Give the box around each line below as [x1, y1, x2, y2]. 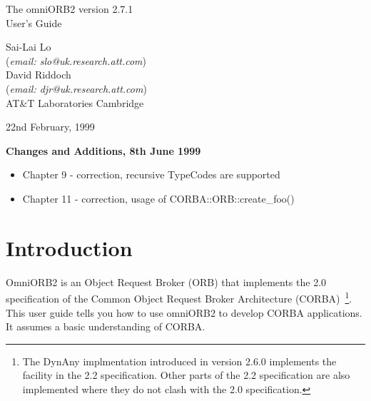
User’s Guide [6, 15, 62, 30]
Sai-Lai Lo [6, 39, 51, 54]
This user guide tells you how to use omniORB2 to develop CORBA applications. [6, 305, 362, 320]
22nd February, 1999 [6, 119, 95, 134]
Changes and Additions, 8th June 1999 [6, 143, 201, 158]
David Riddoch [6, 67, 71, 82]
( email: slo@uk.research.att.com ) [6, 53, 147, 68]
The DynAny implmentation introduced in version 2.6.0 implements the [22, 353, 337, 368]
